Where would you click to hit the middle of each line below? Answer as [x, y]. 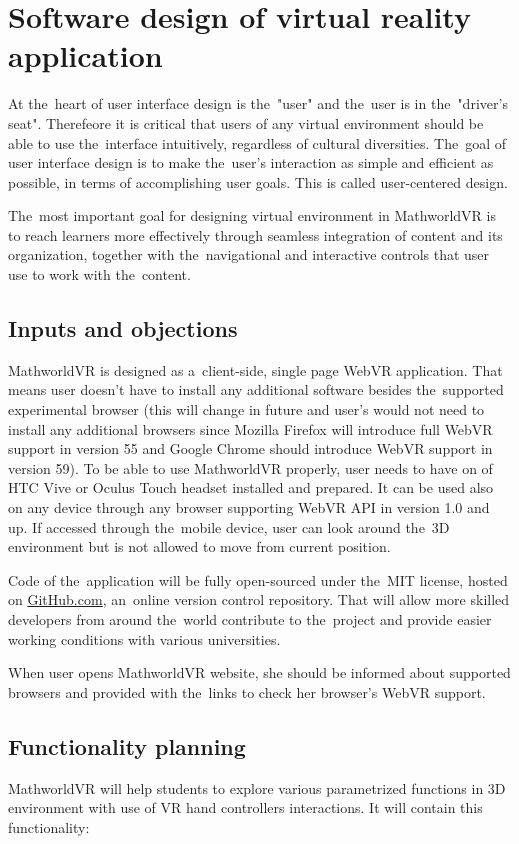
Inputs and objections [123, 328]
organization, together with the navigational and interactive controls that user [249, 254]
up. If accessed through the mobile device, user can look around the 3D [229, 526]
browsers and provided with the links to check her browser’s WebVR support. [247, 691]
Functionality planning [127, 745]
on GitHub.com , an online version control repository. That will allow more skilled [259, 599]
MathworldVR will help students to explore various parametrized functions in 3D [257, 787]
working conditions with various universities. [144, 638]
